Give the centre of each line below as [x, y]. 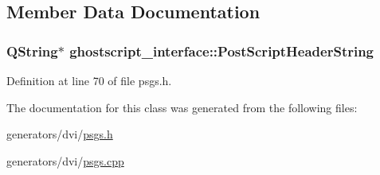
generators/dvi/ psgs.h [60, 134]
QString [32, 51]
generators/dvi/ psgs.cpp [65, 160]
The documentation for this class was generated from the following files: [182, 107]
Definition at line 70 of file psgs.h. [89, 80]
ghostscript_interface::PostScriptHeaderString [222, 51]
